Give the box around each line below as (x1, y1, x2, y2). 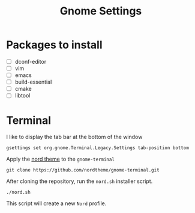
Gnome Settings (59, 4, 142, 18)
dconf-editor (14, 58, 47, 65)
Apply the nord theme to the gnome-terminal (6, 155, 115, 163)
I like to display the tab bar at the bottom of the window (6, 134, 143, 141)
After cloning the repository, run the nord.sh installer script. (6, 177, 153, 185)
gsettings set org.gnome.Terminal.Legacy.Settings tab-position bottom (6, 145, 189, 151)
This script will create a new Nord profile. (6, 200, 107, 207)
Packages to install (6, 38, 103, 52)
